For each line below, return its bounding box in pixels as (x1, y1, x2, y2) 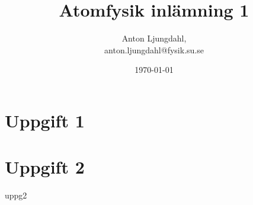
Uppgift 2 (5, 155, 85, 179)
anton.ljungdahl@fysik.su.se (104, 43, 204, 56)
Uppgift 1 (5, 108, 85, 132)
